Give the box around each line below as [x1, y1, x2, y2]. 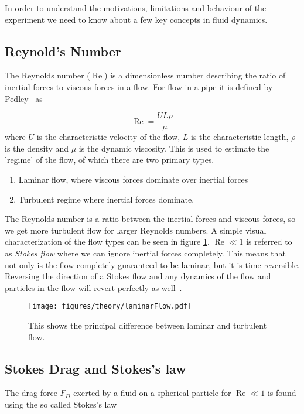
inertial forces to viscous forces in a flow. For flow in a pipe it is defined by [5, 80, 273, 93]
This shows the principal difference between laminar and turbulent [28, 319, 267, 331]
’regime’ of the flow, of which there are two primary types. [5, 153, 214, 166]
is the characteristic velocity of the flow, [36, 131, 180, 143]
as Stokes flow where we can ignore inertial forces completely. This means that [5, 247, 286, 259]
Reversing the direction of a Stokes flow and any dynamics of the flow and [5, 270, 271, 282]
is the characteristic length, [191, 131, 289, 143]
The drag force [5, 386, 57, 399]
